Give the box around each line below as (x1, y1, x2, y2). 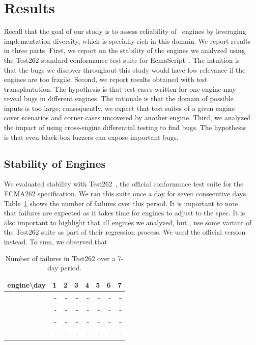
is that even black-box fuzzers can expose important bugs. (4, 132, 179, 142)
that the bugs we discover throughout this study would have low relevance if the (4, 64, 246, 75)
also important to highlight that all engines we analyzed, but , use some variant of (4, 217, 252, 227)
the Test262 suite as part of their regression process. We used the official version (4, 227, 246, 237)
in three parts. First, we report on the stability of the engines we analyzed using (4, 45, 245, 55)
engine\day (7, 279, 46, 290)
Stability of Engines (4, 156, 106, 171)
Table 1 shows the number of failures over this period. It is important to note (4, 198, 238, 208)
